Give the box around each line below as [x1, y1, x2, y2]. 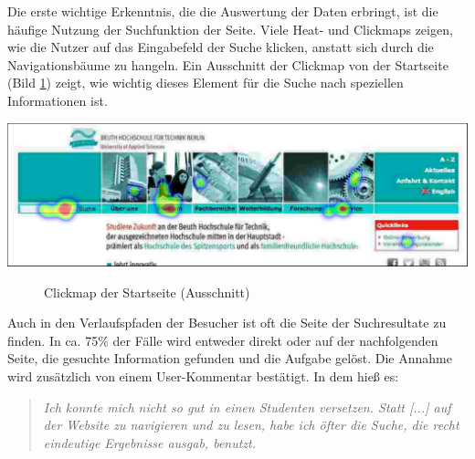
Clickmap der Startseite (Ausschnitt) [44, 282, 250, 301]
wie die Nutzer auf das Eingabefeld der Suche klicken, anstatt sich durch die [7, 37, 434, 57]
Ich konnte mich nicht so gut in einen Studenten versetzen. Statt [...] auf [43, 397, 451, 416]
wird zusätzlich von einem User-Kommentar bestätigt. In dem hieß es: [7, 367, 399, 386]
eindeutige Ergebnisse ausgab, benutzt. [43, 433, 257, 452]
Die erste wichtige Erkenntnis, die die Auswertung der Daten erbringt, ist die [7, 2, 438, 20]
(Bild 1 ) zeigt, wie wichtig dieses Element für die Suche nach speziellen [7, 73, 404, 92]
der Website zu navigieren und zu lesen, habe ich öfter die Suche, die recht [43, 415, 459, 434]
